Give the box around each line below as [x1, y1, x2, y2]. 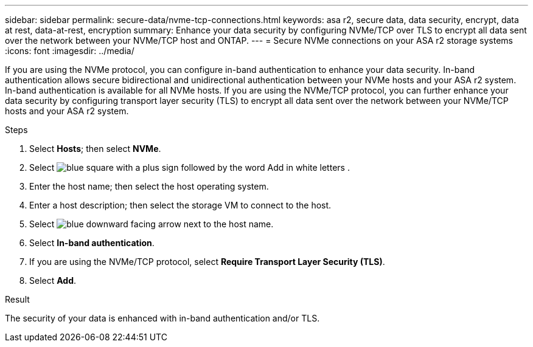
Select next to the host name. [29, 219, 274, 229]
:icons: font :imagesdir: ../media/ [5, 46, 134, 56]
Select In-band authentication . [29, 238, 155, 248]
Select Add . [29, 275, 77, 286]
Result [5, 294, 30, 304]
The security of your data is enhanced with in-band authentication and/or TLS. [5, 313, 320, 323]
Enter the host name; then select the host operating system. [29, 181, 269, 191]
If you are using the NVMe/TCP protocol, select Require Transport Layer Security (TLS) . [29, 256, 385, 267]
